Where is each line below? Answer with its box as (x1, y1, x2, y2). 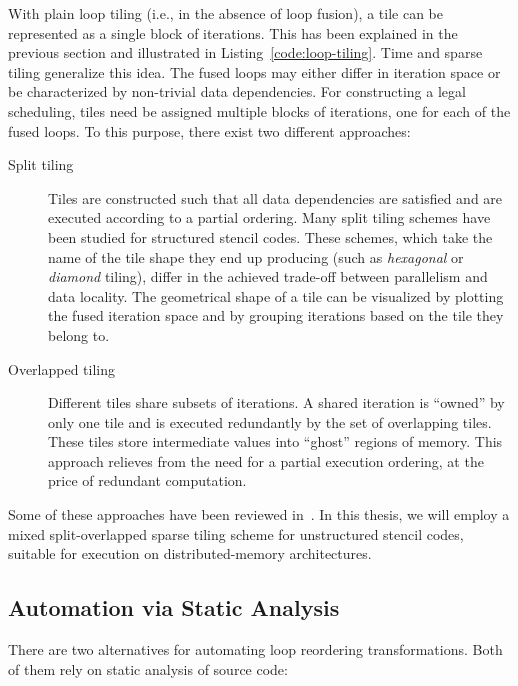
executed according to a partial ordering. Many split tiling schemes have (48, 207, 491, 228)
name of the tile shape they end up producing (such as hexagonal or (48, 246, 464, 267)
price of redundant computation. (48, 470, 247, 491)
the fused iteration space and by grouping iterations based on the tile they (48, 305, 504, 326)
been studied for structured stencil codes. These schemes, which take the (48, 226, 493, 247)
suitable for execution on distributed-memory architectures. (8, 543, 372, 564)
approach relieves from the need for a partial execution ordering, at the (48, 450, 484, 471)
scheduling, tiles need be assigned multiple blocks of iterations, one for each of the (8, 100, 511, 121)
